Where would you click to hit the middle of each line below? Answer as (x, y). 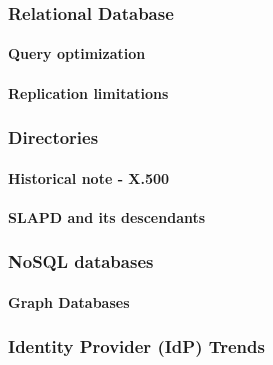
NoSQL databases (81, 261)
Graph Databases (69, 301)
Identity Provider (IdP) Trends (136, 346)
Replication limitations (88, 92)
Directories (53, 137)
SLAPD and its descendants (107, 216)
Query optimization (77, 53)
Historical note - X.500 (89, 177)
